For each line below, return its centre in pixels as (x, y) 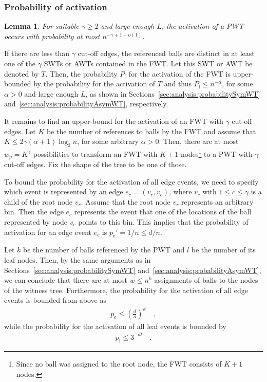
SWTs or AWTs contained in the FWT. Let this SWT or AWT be (148, 63)
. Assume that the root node (126, 201)
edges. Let (20, 131)
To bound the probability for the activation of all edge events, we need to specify (131, 181)
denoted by (22, 73)
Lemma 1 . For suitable (42, 26)
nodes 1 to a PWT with (216, 153)
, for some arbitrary (108, 141)
